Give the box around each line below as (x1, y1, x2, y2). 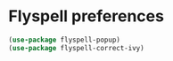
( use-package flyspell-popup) (8, 35, 121, 44)
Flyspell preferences (8, 6, 164, 27)
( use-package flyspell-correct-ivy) (8, 43, 144, 52)
